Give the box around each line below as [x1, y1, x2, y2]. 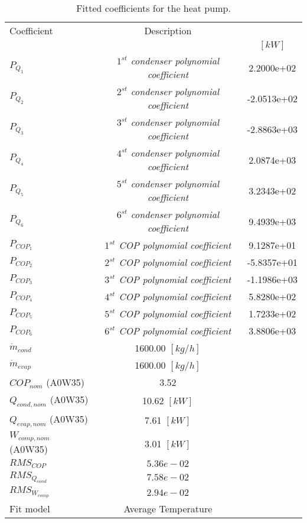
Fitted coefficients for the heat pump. [76, 1, 231, 15]
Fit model [9, 502, 50, 516]
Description [144, 24, 192, 37]
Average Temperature [123, 502, 213, 516]
